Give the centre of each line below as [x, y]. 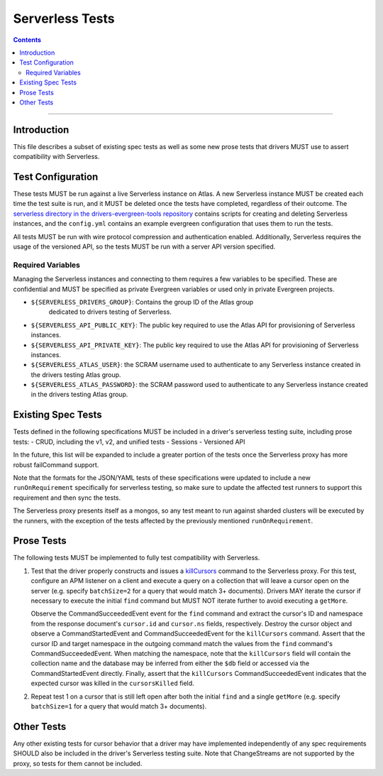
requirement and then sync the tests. [67, 498]
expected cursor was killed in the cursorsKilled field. [112, 683]
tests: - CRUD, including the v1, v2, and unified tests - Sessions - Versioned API [129, 442]
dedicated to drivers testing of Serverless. [110, 312]
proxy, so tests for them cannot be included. [78, 763]
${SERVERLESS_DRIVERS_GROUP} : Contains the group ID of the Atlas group [142, 302]
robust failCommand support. [56, 464]
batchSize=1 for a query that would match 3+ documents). [119, 706]
